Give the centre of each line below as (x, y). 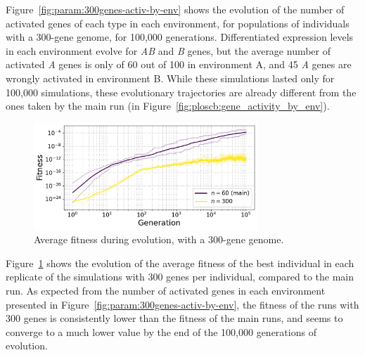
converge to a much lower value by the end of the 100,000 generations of (161, 331)
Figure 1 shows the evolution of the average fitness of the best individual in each (180, 263)
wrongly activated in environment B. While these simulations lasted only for (170, 78)
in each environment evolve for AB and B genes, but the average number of (168, 50)
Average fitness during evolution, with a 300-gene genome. (159, 239)
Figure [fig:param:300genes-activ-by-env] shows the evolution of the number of (175, 9)
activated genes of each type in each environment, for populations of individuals (178, 23)
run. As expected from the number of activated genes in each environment (166, 290)
